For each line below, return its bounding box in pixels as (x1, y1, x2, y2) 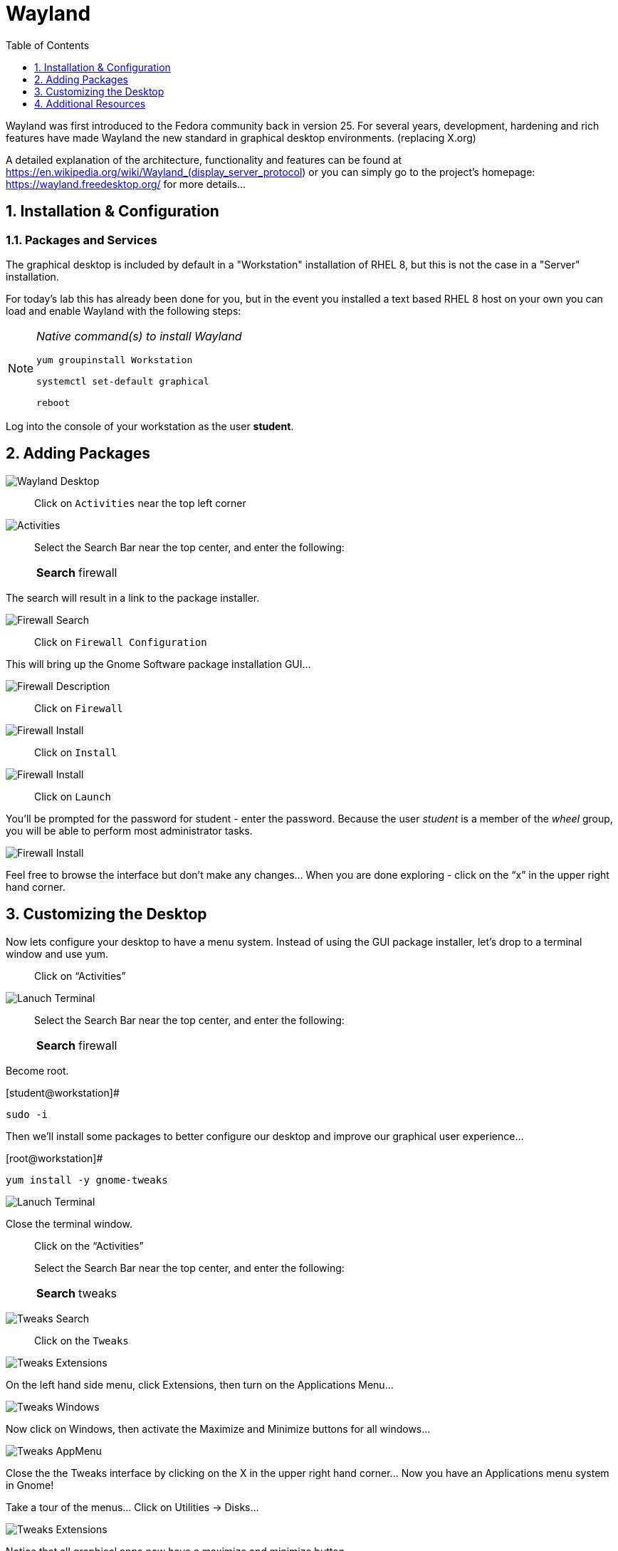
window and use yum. (6, 947, 109, 960)
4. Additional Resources (34, 97, 146, 110)
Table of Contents (6, 38, 90, 51)
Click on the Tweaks (34, 1334, 129, 1347)
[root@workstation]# (6, 1151, 103, 1164)
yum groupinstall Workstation (36, 354, 193, 365)
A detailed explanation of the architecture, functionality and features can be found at (6, 153, 402, 166)
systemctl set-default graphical (36, 375, 209, 387)
